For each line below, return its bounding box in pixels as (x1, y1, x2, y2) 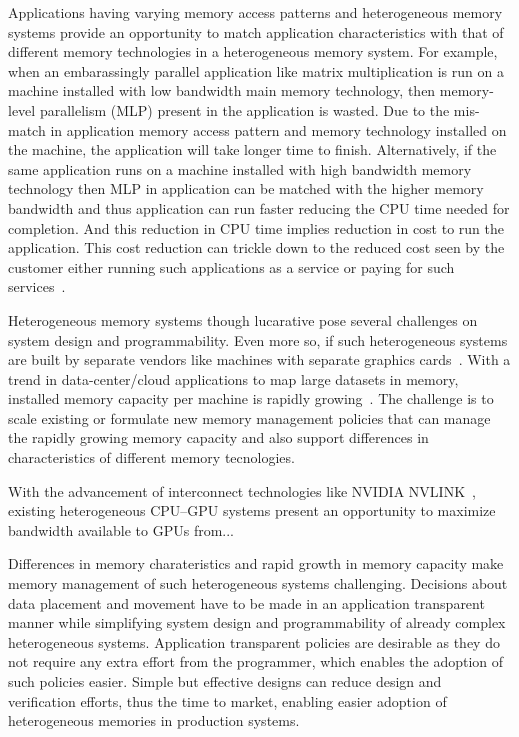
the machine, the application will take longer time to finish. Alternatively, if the (8, 139, 497, 160)
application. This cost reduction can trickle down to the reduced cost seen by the (8, 237, 505, 258)
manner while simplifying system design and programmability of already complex (8, 612, 506, 633)
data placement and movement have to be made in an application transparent (8, 592, 485, 613)
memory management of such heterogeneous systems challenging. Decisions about (8, 573, 508, 594)
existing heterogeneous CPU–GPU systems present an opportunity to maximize (8, 500, 496, 521)
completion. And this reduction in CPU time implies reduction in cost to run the (8, 217, 505, 238)
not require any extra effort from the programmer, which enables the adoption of (8, 651, 504, 672)
